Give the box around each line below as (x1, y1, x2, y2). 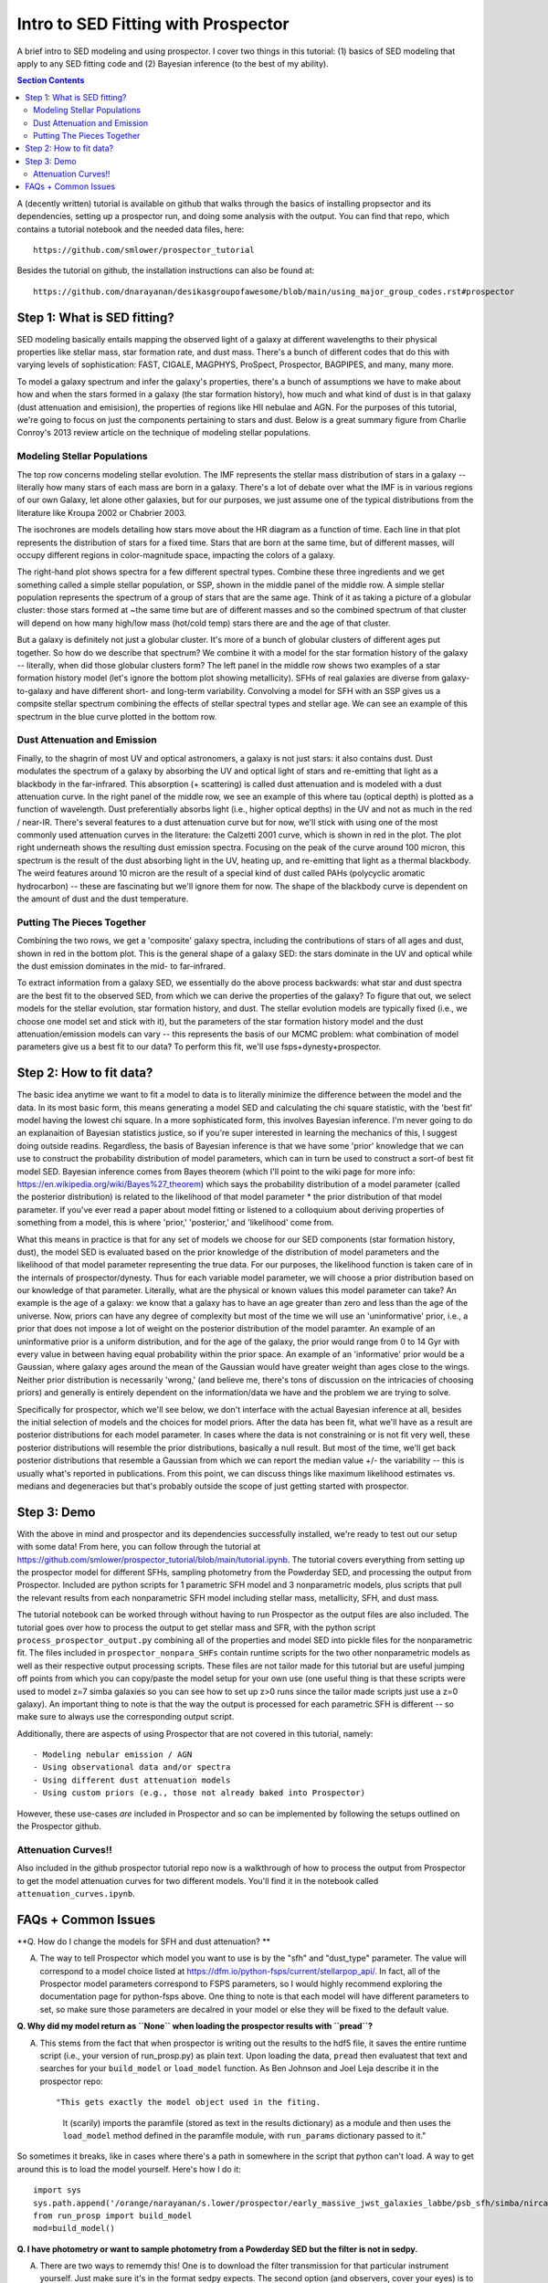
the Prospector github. (16, 1821, 102, 1832)
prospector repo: (39, 2076, 104, 2087)
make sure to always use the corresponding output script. (16, 1711, 235, 1722)
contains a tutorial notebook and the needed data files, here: (16, 224, 245, 235)
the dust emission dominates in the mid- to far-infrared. (16, 960, 226, 972)
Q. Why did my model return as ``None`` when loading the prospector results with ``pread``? (16, 2021, 374, 2032)
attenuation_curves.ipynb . (16, 1888, 136, 1899)
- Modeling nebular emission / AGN (33, 1750, 193, 1760)
